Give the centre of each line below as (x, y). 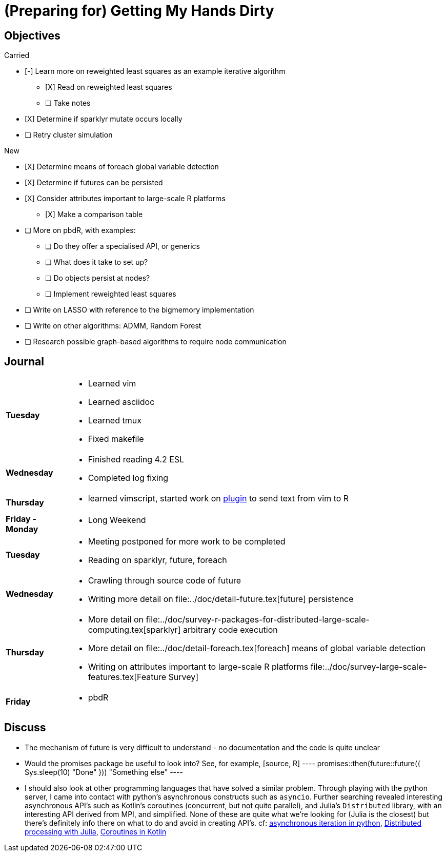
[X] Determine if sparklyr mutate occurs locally (104, 119)
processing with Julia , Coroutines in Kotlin (96, 831)
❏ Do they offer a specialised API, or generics (123, 246)
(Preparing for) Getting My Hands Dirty (139, 11)
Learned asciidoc (121, 402)
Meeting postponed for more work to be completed (187, 542)
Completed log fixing (128, 478)
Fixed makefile (116, 439)
